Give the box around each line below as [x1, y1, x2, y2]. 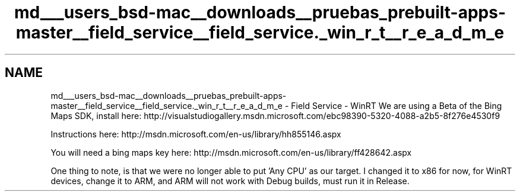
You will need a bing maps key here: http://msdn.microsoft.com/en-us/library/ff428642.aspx [50, 147, 412, 158]
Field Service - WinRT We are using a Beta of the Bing [291, 100, 502, 111]
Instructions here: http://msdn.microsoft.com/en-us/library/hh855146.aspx [50, 128, 341, 139]
